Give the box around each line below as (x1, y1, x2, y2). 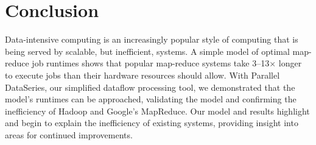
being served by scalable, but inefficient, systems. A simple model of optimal (5, 44, 290, 57)
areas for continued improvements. (5, 128, 133, 141)
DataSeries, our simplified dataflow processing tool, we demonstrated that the (5, 80, 295, 93)
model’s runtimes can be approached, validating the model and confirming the (5, 93, 297, 105)
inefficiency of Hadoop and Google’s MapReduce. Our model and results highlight (5, 104, 310, 117)
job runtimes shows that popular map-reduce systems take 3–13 (32, 57, 270, 69)
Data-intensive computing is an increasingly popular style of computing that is (5, 33, 298, 46)
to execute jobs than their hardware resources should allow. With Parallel (5, 68, 280, 81)
